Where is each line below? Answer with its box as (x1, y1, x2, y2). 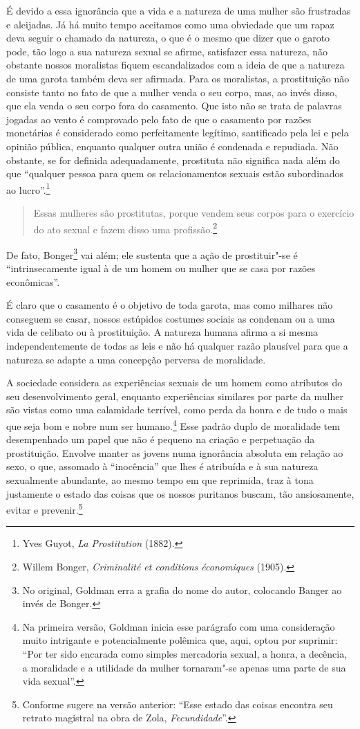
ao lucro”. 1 (6, 180, 50, 197)
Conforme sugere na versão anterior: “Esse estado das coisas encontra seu (22, 696, 333, 711)
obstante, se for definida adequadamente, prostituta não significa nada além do (6, 152, 340, 167)
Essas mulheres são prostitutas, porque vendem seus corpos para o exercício (33, 205, 354, 219)
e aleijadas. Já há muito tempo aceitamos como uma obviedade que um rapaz (6, 17, 334, 31)
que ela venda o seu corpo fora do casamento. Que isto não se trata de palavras (6, 98, 342, 113)
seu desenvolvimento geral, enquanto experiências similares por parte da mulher (6, 388, 343, 403)
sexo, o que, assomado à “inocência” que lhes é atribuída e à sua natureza (6, 459, 319, 474)
